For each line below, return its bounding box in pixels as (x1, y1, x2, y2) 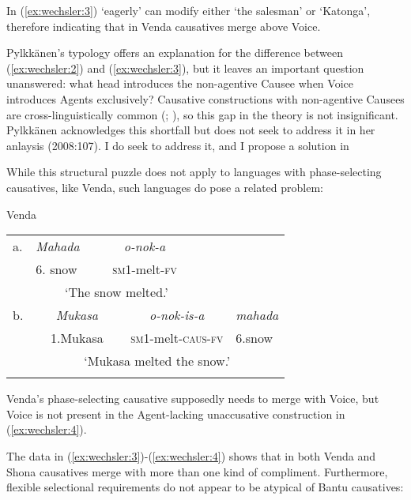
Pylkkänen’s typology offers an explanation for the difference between (6, 44, 343, 61)
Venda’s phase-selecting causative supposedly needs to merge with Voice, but (6, 390, 379, 407)
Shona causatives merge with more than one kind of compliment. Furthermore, (6, 463, 388, 479)
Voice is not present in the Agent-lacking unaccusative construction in (6, 405, 345, 422)
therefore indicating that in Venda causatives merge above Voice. (6, 17, 321, 34)
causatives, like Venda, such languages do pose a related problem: (6, 179, 324, 195)
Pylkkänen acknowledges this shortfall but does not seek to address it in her (6, 122, 375, 138)
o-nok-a (123, 237, 166, 256)
